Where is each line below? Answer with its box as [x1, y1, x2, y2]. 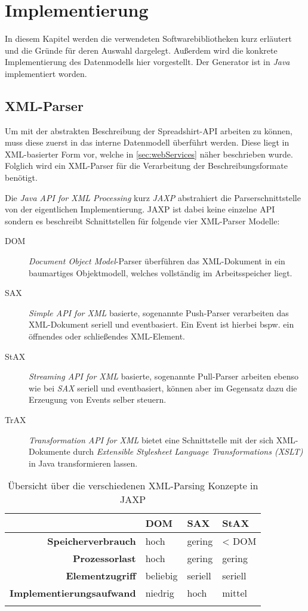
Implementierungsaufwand [10, 586, 136, 600]
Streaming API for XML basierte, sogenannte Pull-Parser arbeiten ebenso [29, 370, 298, 382]
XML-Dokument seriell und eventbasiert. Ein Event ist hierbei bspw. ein [29, 318, 294, 331]
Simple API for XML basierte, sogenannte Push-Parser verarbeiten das [29, 306, 289, 319]
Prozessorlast [72, 551, 136, 566]
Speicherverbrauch [47, 534, 136, 548]
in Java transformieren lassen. [29, 456, 138, 469]
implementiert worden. [5, 67, 87, 79]
